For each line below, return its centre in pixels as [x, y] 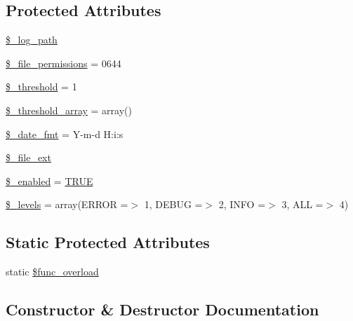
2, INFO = [242, 204]
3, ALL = [302, 204]
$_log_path [32, 40]
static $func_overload [52, 272]
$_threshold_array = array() [69, 110]
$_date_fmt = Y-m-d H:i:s [65, 134]
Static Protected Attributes [108, 242]
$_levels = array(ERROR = [67, 204]
